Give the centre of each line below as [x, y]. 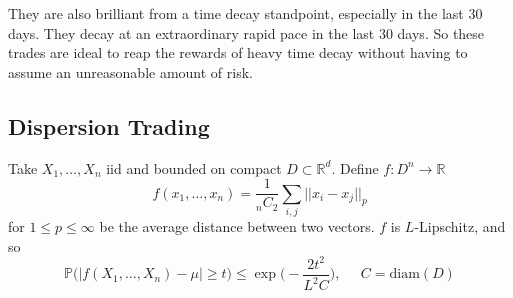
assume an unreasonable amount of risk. [130, 71]
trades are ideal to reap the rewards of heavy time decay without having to [238, 52]
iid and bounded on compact [194, 167]
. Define [355, 167]
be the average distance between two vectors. [237, 225]
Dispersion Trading [109, 125]
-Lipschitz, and [460, 225]
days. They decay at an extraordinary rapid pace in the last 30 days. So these [246, 32]
